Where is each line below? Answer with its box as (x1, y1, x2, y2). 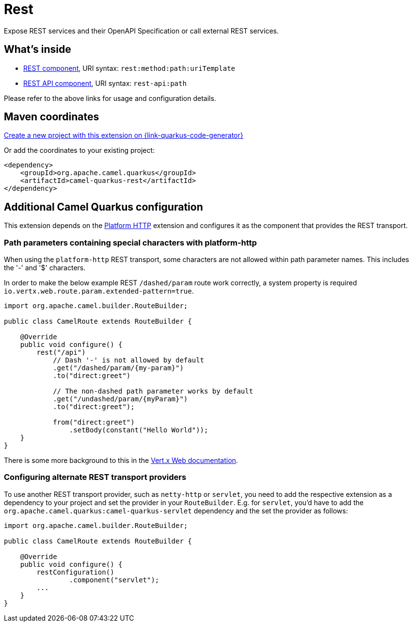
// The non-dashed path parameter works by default (53, 387, 254, 395)
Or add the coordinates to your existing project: (4, 146, 155, 155)
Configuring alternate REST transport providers (4, 472, 187, 482)
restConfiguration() (36, 568, 114, 576)
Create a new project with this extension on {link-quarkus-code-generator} (4, 131, 243, 140)
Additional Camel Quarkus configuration (4, 200, 203, 213)
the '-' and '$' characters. (4, 264, 86, 272)
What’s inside (4, 43, 71, 56)
